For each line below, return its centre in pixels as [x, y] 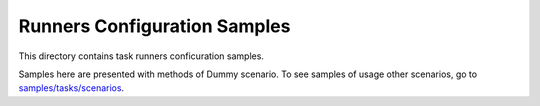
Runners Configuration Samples [154, 26]
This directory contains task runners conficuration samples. [141, 56]
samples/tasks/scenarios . [71, 88]
